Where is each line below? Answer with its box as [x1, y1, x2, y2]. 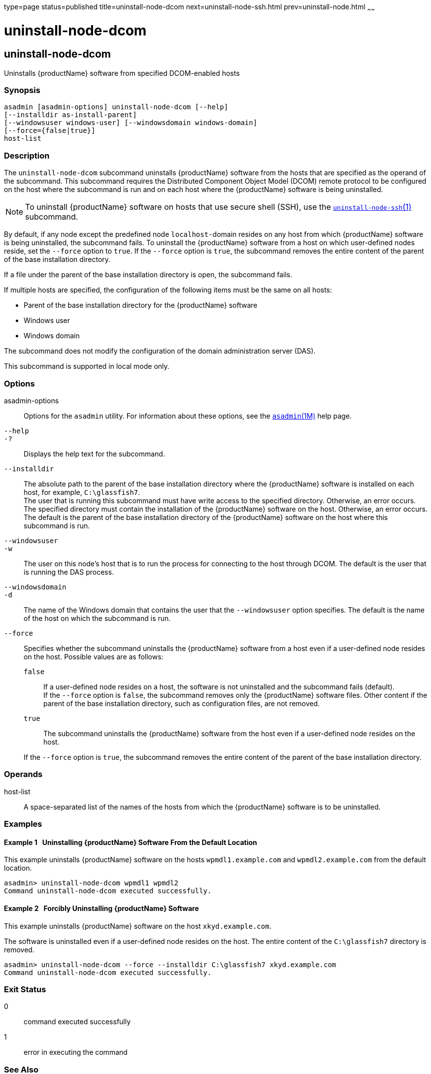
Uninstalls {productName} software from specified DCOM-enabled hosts [4, 68, 240, 77]
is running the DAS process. [24, 567, 114, 576]
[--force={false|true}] [4, 127, 96, 135]
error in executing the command [24, 1048, 128, 1057]
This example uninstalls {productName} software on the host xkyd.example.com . [4, 921, 271, 930]
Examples [4, 819, 42, 829]
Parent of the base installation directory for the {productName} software [24, 301, 258, 310]
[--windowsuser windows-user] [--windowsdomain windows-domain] [4, 119, 258, 127]
